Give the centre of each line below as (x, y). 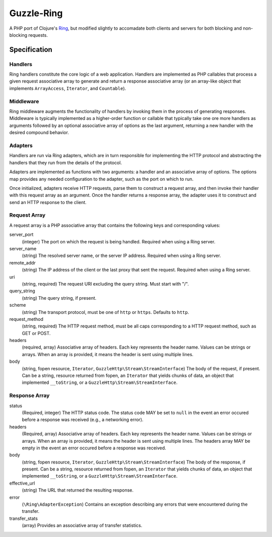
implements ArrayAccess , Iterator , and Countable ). (68, 88)
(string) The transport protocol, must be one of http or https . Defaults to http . (106, 312)
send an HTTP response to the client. (48, 202)
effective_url (22, 483)
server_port (21, 235)
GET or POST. (36, 333)
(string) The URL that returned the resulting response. (78, 490)
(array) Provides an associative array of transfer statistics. (82, 525)
